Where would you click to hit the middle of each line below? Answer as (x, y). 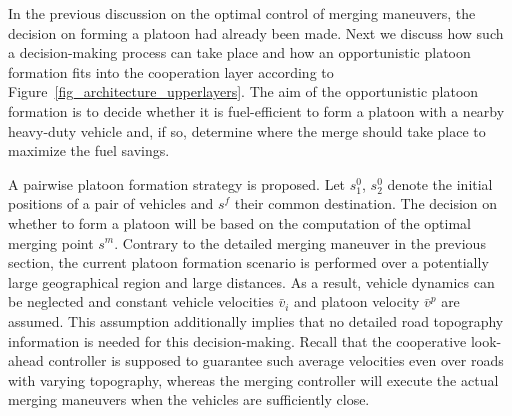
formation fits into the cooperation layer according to (171, 71)
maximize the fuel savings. (89, 150)
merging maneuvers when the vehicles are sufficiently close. (189, 399)
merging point (51, 242)
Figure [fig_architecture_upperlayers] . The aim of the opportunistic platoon (243, 91)
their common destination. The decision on (366, 203)
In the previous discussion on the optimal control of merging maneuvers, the (242, 13)
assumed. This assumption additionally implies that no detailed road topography (256, 320)
